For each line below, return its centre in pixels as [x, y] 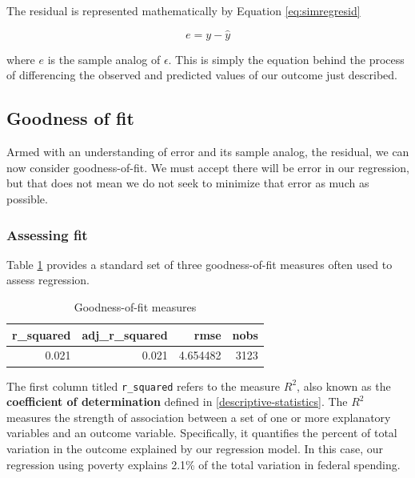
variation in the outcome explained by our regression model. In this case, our [195, 448]
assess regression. [48, 280]
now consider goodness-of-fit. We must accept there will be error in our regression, [208, 167]
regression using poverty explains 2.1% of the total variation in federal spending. [204, 464]
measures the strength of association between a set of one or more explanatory [199, 417]
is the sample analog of [104, 59]
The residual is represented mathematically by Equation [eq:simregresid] [184, 10]
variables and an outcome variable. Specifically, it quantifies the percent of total [202, 433]
